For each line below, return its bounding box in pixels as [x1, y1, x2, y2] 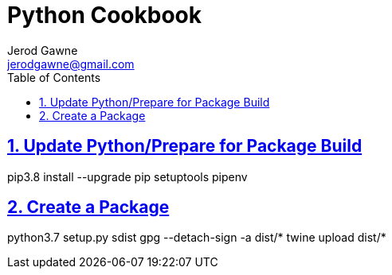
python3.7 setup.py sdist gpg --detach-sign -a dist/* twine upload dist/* [7, 230, 386, 245]
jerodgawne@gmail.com [7, 56, 135, 71]
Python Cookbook [7, 2, 202, 29]
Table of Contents [7, 70, 101, 84]
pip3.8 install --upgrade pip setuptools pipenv [7, 169, 248, 184]
